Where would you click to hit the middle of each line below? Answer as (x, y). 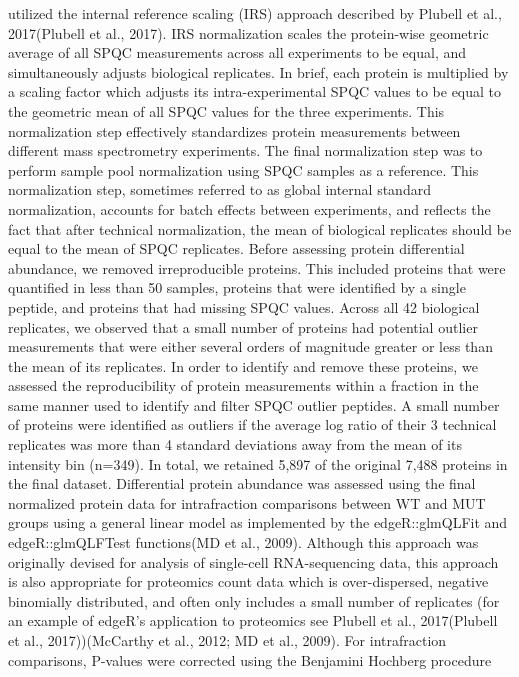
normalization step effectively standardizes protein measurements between (234, 130)
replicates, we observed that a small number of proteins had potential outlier (243, 326)
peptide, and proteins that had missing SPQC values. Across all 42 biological (244, 306)
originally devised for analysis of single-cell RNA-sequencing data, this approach (253, 561)
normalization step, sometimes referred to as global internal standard (219, 189)
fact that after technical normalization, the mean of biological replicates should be (260, 228)
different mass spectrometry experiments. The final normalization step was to (245, 150)
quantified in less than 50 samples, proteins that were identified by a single (237, 287)
